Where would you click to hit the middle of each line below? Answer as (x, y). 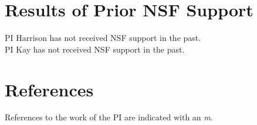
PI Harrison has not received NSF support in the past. (103, 38)
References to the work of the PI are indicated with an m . (109, 117)
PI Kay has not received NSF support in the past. (95, 49)
